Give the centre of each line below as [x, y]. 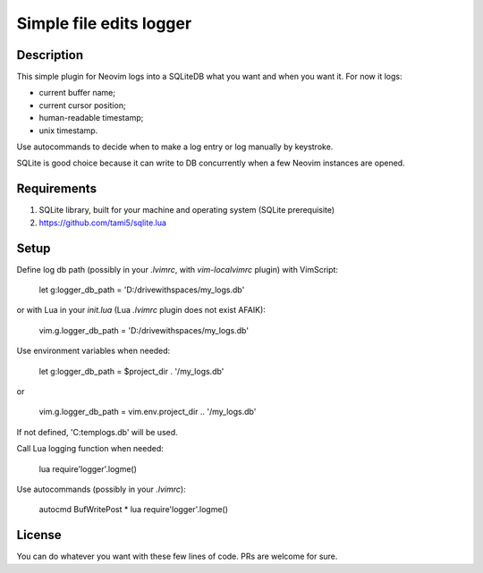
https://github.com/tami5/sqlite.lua [103, 223]
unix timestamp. [68, 131]
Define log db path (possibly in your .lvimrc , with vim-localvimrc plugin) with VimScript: [178, 269]
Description [50, 55]
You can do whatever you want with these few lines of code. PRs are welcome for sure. [177, 556]
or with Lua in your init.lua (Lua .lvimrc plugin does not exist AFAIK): [141, 310]
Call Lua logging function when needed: [90, 449]
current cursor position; [82, 105]
